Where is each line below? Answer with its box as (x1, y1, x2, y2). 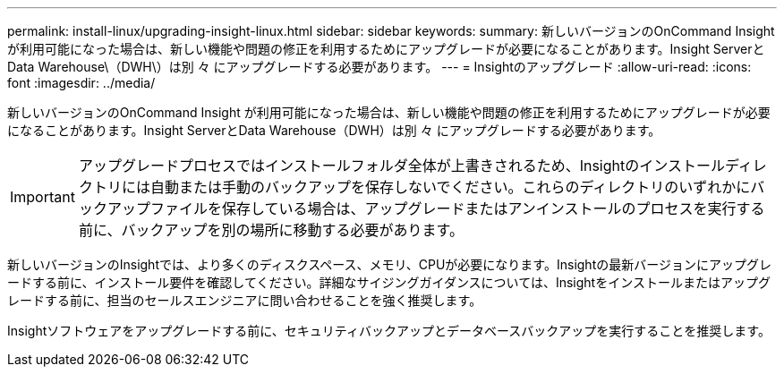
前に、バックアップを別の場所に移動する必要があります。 (78, 221, 464, 239)
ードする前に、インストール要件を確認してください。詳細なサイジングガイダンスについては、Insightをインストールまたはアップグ (7, 275, 771, 290)
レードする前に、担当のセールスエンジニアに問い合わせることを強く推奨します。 (7, 293, 482, 308)
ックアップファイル (78, 200, 208, 217)
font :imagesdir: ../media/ (7, 75, 156, 90)
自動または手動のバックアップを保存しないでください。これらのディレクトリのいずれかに (149, 178, 751, 196)
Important (10, 188, 75, 206)
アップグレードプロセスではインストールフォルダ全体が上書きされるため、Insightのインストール (78, 157, 725, 174)
